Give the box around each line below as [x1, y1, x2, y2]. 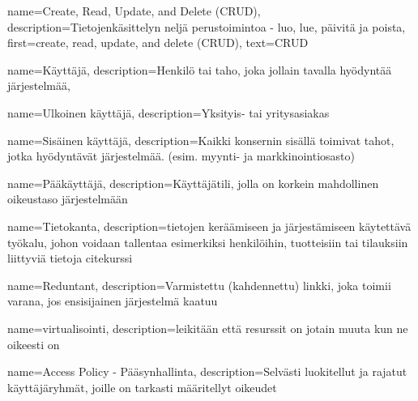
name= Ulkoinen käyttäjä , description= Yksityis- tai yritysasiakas [7, 104, 330, 121]
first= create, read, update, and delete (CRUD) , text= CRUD [7, 34, 309, 51]
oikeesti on [7, 335, 60, 352]
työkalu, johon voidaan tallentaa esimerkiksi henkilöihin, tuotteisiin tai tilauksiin [7, 233, 408, 250]
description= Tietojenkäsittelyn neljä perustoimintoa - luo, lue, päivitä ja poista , [7, 18, 406, 35]
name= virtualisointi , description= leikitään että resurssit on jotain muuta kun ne [7, 319, 408, 336]
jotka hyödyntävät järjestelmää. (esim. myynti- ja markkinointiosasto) [7, 147, 355, 164]
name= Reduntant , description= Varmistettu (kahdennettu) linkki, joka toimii [7, 276, 391, 293]
